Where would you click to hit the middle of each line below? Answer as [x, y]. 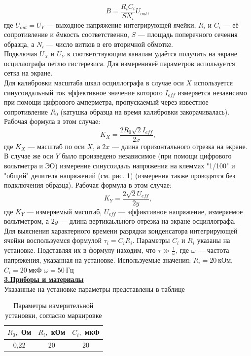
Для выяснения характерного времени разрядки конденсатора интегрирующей [121, 230]
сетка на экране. [28, 73]
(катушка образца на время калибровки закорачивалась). [145, 111]
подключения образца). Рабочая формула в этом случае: [88, 185]
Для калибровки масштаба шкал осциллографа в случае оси [94, 83]
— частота [214, 250]
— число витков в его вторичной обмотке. [110, 44]
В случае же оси [29, 156]
